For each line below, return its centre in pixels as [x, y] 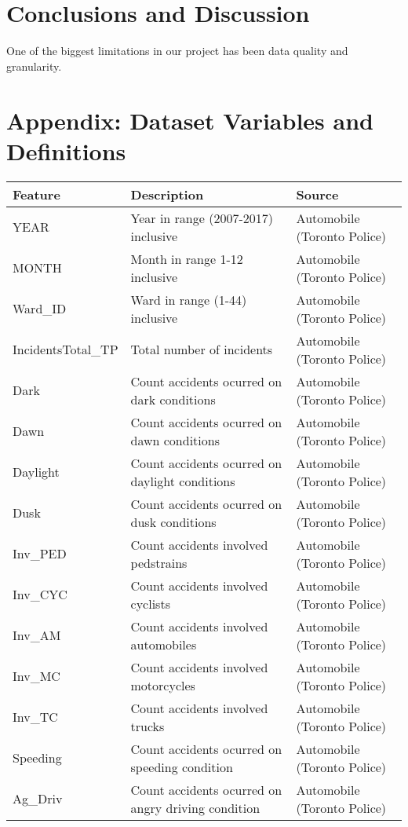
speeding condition [182, 767]
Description [167, 194]
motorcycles [163, 685]
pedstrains [159, 562]
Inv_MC [36, 676]
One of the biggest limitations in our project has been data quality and [177, 51]
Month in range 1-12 [187, 258]
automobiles [164, 644]
